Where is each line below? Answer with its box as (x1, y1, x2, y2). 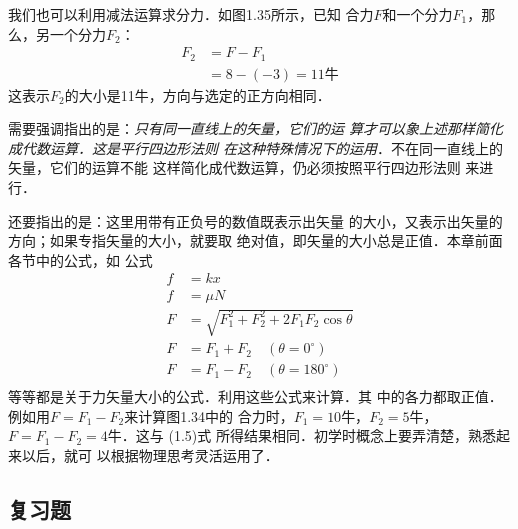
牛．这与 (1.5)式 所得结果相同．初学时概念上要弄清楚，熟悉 (107, 425, 496, 446)
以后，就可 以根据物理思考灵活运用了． (21, 444, 279, 465)
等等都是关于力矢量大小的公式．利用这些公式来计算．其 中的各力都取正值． (8, 386, 503, 407)
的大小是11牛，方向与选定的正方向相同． (64, 84, 331, 105)
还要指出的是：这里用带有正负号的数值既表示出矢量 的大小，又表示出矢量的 (8, 210, 503, 231)
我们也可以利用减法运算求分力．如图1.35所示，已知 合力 (8, 4, 374, 24)
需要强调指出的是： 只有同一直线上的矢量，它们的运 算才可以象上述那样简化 (8, 118, 504, 139)
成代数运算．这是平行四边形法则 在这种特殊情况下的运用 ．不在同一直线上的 (8, 137, 504, 158)
